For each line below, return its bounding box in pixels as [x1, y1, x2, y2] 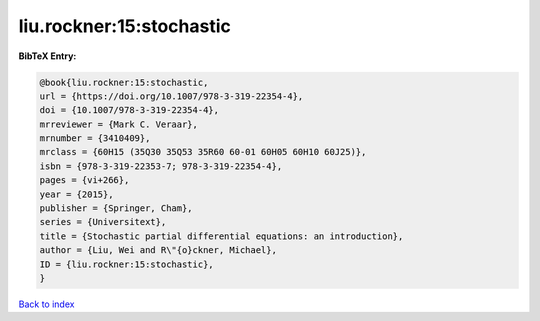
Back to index [18, 298, 75, 310]
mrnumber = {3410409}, [39, 133, 151, 144]
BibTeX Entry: [18, 50, 77, 62]
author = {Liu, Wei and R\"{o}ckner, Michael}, [39, 245, 277, 256]
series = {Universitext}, [39, 216, 167, 228]
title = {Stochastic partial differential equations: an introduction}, [39, 230, 404, 242]
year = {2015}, [39, 188, 114, 200]
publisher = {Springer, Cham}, [39, 203, 194, 214]
